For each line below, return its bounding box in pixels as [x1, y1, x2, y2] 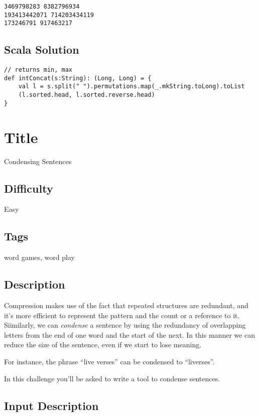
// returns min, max [4, 66, 73, 74]
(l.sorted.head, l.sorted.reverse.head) [18, 91, 155, 99]
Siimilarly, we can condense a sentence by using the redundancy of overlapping [4, 320, 246, 330]
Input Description [4, 397, 99, 413]
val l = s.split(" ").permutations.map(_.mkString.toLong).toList [18, 83, 245, 90]
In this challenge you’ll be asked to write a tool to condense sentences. [4, 373, 220, 383]
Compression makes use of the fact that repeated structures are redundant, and [4, 300, 248, 310]
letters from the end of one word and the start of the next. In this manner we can [4, 329, 255, 340]
